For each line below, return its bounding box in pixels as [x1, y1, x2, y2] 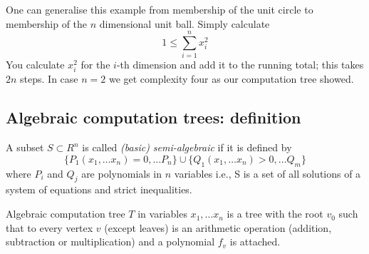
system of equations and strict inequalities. [6, 182, 192, 197]
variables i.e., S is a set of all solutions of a [174, 166, 361, 181]
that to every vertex [6, 220, 93, 235]
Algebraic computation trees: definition [6, 106, 301, 128]
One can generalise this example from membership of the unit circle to [6, 2, 313, 16]
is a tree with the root [227, 206, 323, 221]
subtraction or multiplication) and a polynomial [6, 234, 215, 249]
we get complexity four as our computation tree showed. [108, 71, 354, 86]
